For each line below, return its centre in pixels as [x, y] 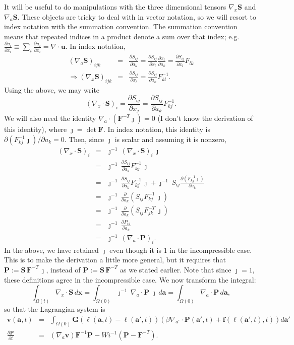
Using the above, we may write [52, 89]
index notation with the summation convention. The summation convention [121, 26]
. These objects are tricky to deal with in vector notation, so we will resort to [137, 16]
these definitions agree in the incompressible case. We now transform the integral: [130, 279]
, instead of [63, 269]
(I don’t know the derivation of [205, 118]
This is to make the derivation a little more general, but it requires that [115, 260]
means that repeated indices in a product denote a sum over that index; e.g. [122, 36]
